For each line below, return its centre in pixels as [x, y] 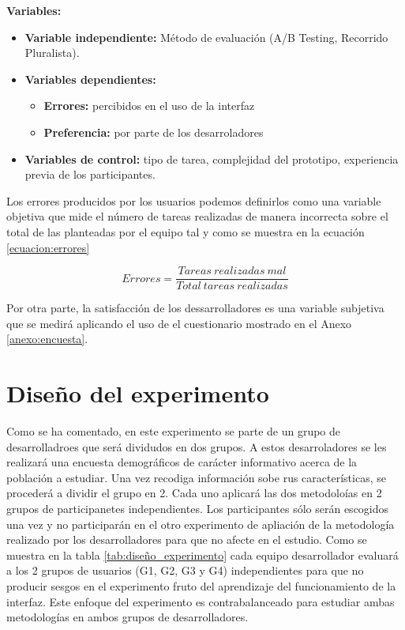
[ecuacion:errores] [48, 247]
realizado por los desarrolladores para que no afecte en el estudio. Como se [187, 539]
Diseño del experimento [138, 393]
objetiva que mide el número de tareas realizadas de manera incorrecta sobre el [197, 216]
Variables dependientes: [90, 79]
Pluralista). [52, 53]
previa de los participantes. [90, 174]
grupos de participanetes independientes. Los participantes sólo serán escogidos [198, 509]
